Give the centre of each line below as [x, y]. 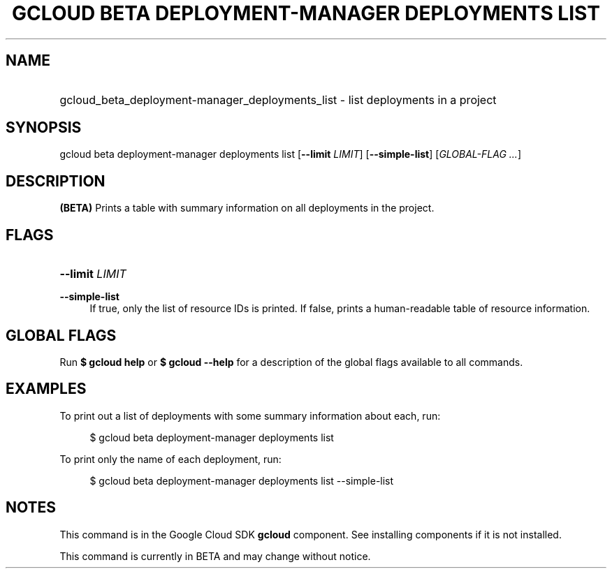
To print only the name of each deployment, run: [170, 459]
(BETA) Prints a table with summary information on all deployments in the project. [247, 208]
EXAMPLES [46, 389]
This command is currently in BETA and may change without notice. [215, 556]
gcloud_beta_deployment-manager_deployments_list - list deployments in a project [278, 100]
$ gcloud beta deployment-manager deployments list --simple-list [242, 480]
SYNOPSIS [44, 128]
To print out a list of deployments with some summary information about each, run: [250, 415]
